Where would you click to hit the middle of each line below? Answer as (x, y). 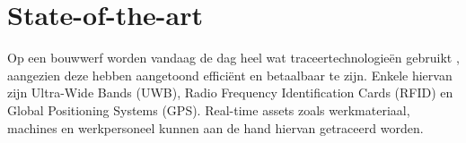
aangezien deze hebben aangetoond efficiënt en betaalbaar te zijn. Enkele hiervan (230, 75)
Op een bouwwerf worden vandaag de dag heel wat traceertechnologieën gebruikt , (233, 58)
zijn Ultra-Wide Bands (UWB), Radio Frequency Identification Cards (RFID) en (230, 93)
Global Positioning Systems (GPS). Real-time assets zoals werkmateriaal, (209, 109)
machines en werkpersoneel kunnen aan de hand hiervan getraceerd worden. (215, 127)
